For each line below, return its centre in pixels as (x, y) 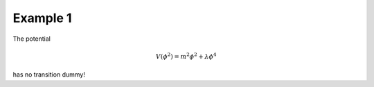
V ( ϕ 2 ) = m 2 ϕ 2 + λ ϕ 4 (186, 56)
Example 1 (42, 18)
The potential (32, 39)
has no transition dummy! (49, 75)
